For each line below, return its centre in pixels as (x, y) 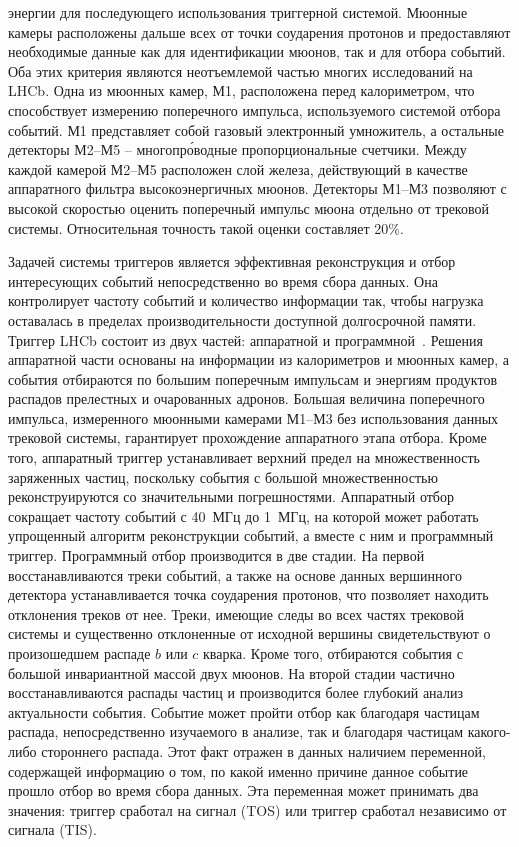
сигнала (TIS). (52, 829)
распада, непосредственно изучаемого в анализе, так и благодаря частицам (236, 731)
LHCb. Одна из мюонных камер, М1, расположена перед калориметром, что (241, 90)
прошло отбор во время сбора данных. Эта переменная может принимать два (243, 790)
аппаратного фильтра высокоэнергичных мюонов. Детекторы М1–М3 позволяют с (257, 188)
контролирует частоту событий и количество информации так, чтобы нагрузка (246, 300)
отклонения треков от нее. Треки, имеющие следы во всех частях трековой (236, 613)
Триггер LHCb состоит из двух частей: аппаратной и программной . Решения (245, 339)
